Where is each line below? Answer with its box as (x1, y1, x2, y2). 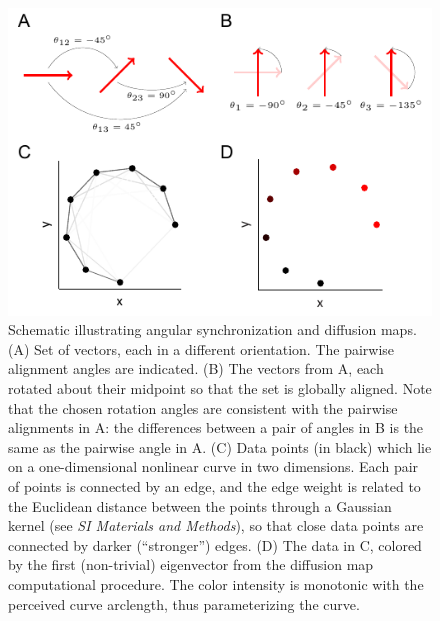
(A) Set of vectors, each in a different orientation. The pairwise (8, 338, 395, 359)
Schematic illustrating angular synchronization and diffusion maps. (8, 319, 417, 340)
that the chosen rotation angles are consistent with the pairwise (8, 397, 398, 418)
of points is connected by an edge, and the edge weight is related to (8, 476, 421, 497)
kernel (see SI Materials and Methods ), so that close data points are (8, 515, 424, 536)
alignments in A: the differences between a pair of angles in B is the (8, 417, 424, 438)
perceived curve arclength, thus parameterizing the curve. (8, 593, 360, 614)
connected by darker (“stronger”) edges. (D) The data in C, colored (8, 534, 422, 555)
